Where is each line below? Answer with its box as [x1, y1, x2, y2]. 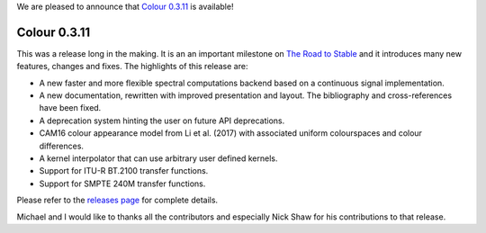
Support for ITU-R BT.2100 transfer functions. [39, 166, 209, 176]
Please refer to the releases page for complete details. [16, 194, 219, 206]
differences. [39, 140, 85, 151]
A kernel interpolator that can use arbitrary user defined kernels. [39, 153, 278, 164]
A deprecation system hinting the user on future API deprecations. [39, 115, 285, 126]
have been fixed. [39, 103, 102, 113]
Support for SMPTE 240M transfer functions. [39, 178, 206, 189]
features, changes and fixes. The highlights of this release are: [16, 61, 248, 72]
